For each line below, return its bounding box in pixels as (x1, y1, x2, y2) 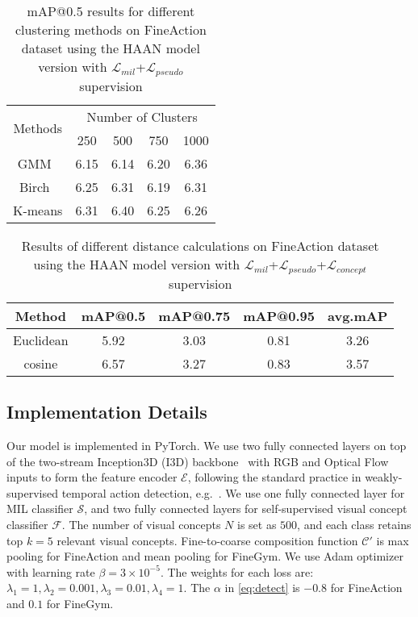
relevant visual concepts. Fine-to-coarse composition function (56, 532, 358, 548)
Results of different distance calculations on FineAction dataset (21, 236, 379, 255)
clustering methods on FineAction (15, 20, 207, 39)
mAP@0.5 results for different (27, 2, 195, 20)
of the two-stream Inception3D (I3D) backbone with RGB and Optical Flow (6, 452, 389, 469)
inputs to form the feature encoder (6, 469, 178, 486)
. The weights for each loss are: (160, 563, 314, 580)
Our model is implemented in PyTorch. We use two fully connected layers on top (6, 437, 407, 454)
